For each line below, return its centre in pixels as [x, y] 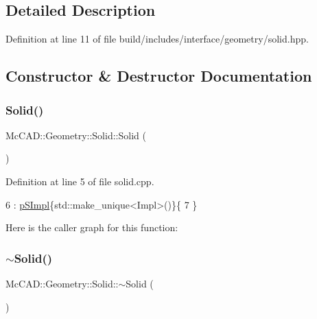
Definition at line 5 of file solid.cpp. [80, 181]
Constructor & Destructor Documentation [159, 76]
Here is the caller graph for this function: [92, 227]
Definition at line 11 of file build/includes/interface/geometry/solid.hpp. [157, 39]
